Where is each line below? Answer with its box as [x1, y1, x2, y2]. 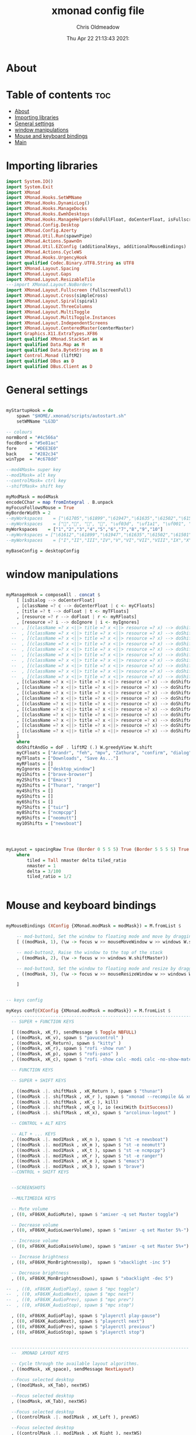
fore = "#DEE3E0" [6, 445, 59, 451]
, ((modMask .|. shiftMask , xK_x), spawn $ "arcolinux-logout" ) [11, 1110, 176, 1116]
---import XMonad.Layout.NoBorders [6, 282, 93, 288]
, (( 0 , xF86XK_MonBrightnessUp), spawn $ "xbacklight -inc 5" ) [11, 1259, 171, 1265]
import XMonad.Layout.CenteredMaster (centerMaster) [6, 325, 134, 331]
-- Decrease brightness [11, 1270, 69, 1276]
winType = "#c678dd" [6, 456, 59, 462]
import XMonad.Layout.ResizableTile [6, 276, 95, 282]
